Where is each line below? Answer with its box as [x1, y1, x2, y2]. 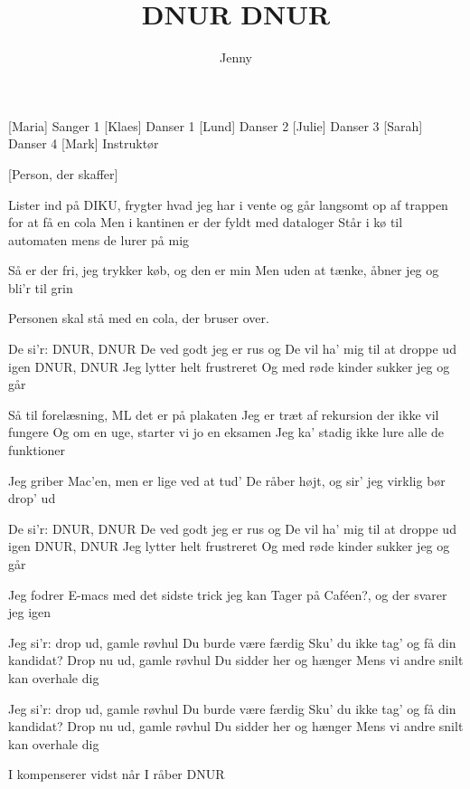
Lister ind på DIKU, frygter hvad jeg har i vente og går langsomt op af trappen [8, 195, 448, 214]
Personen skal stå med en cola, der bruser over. [8, 309, 269, 328]
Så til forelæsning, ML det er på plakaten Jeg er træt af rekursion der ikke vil [8, 404, 439, 423]
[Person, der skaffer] [8, 164, 118, 183]
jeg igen [8, 603, 52, 622]
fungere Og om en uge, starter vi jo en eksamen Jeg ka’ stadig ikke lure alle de [8, 423, 444, 442]
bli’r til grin [8, 278, 73, 297]
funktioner [8, 441, 66, 460]
